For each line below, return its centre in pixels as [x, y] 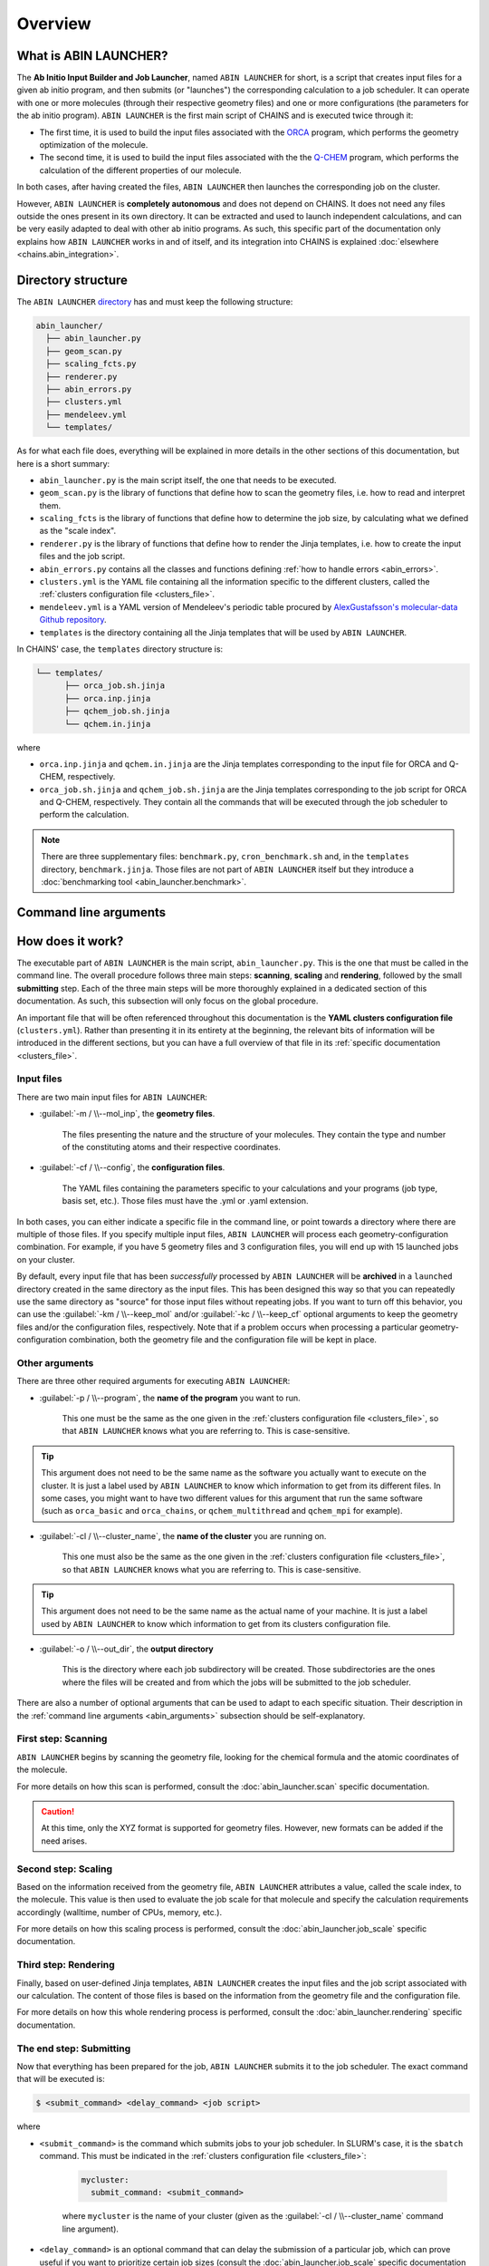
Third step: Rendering [66, 1965]
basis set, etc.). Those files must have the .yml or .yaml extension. [185, 1201]
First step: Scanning [62, 1738]
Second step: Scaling [65, 1869]
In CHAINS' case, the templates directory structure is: [120, 649]
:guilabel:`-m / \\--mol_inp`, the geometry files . [127, 1114]
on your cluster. [46, 1259]
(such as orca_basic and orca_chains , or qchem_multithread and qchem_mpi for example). [222, 1511]
